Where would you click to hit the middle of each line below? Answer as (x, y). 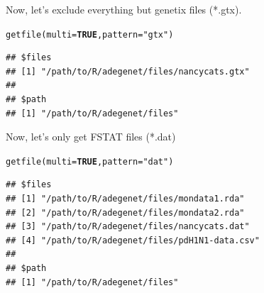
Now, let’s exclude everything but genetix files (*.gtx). (124, 9)
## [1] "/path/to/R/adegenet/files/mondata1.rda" (125, 199)
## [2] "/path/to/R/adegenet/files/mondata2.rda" (125, 212)
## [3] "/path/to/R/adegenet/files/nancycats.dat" (128, 227)
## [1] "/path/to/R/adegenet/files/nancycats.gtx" (128, 71)
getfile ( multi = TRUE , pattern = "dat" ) (90, 161)
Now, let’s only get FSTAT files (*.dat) (91, 137)
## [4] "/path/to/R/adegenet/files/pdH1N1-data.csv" (133, 240)
